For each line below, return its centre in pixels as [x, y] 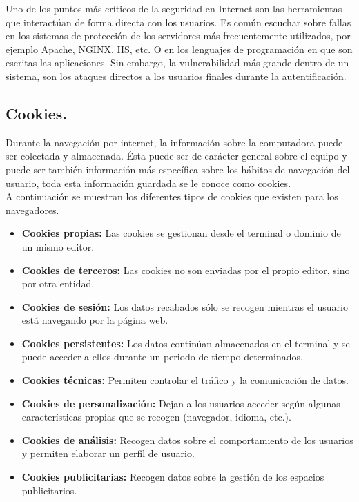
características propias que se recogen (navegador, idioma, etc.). [156, 417]
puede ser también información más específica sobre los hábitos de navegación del [178, 169]
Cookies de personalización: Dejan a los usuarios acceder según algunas [181, 403]
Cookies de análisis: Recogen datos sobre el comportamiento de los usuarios [187, 440]
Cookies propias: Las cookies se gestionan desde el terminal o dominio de [181, 233]
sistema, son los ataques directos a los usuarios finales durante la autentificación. [176, 76]
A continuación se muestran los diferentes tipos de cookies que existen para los [172, 196]
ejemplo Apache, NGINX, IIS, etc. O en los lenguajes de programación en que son [179, 49]
